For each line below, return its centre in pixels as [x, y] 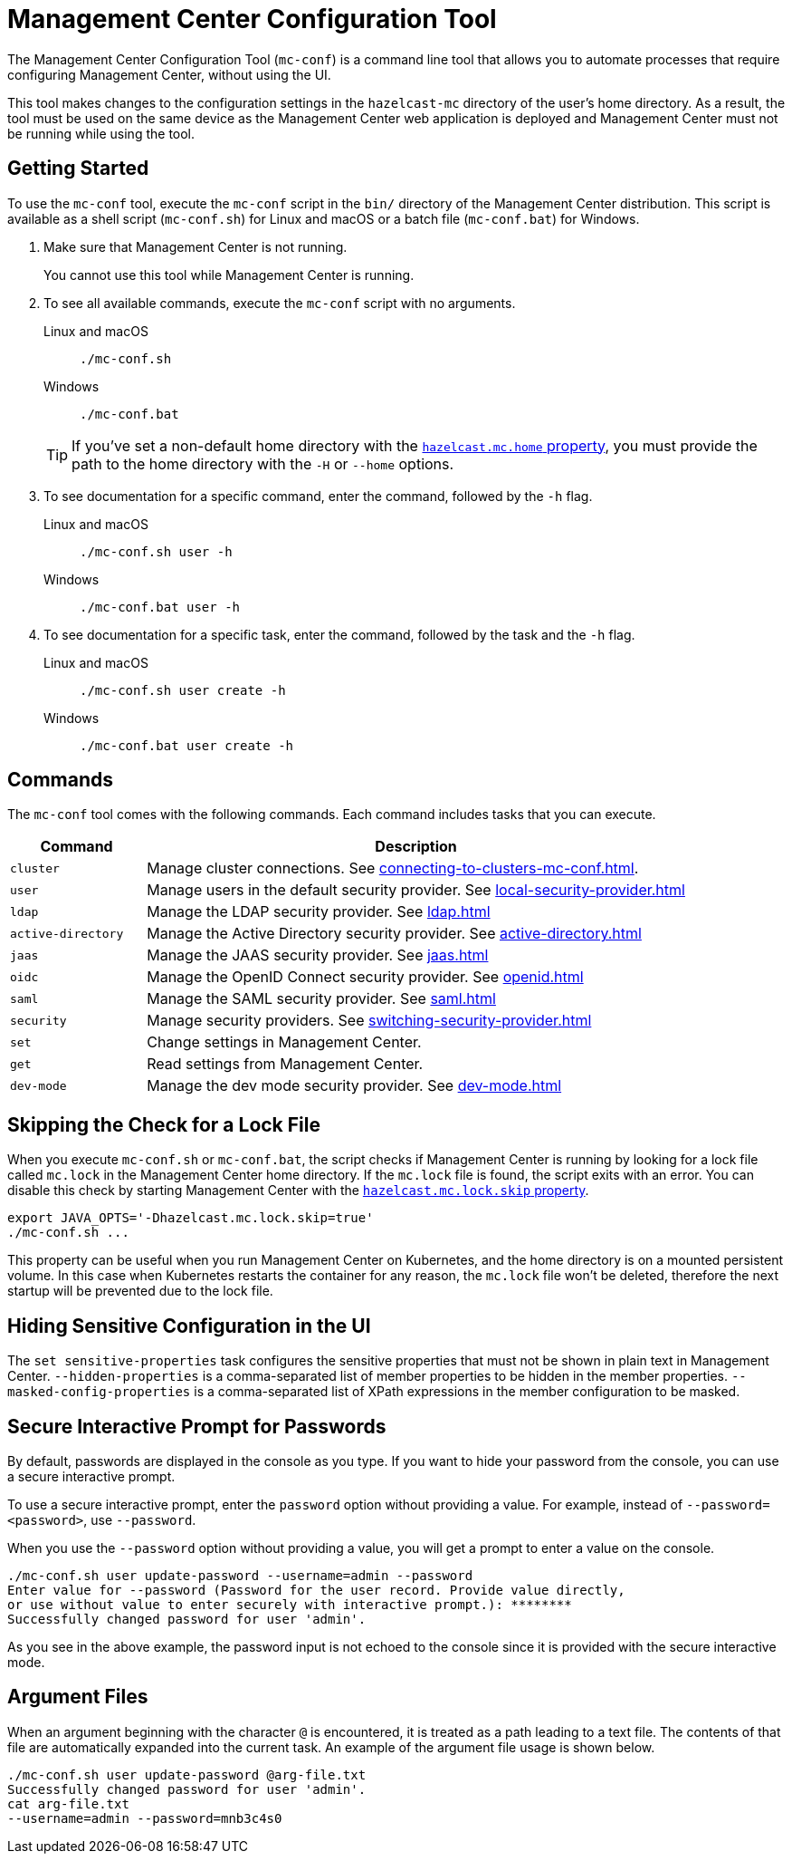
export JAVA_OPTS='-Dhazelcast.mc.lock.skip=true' [191, 1218]
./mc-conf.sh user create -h [183, 690]
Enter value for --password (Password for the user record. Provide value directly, [316, 1590]
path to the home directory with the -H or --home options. [263, 463]
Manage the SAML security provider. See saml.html [321, 999]
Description [416, 847]
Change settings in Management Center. [284, 1042]
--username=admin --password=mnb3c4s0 [145, 1818]
